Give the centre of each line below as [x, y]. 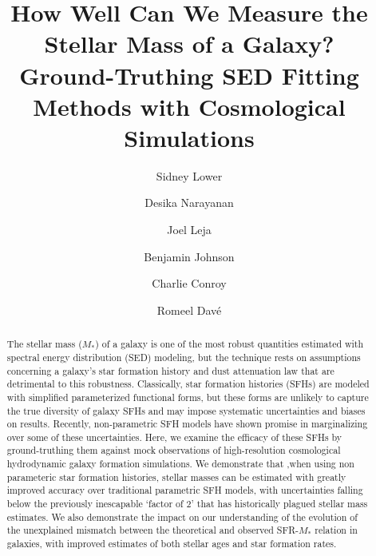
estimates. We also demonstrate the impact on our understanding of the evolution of [182, 516]
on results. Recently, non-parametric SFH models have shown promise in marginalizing [187, 424]
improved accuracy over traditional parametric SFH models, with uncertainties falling [185, 490]
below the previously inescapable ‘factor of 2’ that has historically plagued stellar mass [187, 504]
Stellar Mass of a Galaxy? [189, 44]
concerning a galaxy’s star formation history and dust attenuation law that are [170, 370]
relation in [336, 530]
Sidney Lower [189, 175]
